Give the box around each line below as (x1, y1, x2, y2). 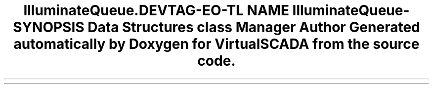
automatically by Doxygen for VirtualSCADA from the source (13, 36, 420, 52)
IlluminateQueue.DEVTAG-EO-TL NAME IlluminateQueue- (23, 2, 410, 19)
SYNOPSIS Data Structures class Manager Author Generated (13, 19, 420, 36)
